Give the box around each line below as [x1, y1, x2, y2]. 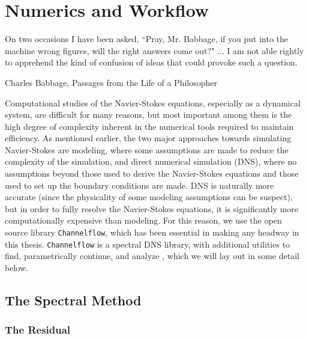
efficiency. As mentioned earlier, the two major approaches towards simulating [5, 132, 292, 144]
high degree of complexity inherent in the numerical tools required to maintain [5, 120, 294, 132]
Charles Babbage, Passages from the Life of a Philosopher [5, 76, 217, 88]
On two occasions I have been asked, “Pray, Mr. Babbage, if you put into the [5, 32, 289, 45]
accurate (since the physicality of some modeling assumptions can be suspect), [5, 191, 293, 203]
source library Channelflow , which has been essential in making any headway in [5, 226, 299, 239]
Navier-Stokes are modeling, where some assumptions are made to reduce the [5, 143, 289, 156]
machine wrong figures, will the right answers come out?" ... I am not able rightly [5, 44, 304, 56]
